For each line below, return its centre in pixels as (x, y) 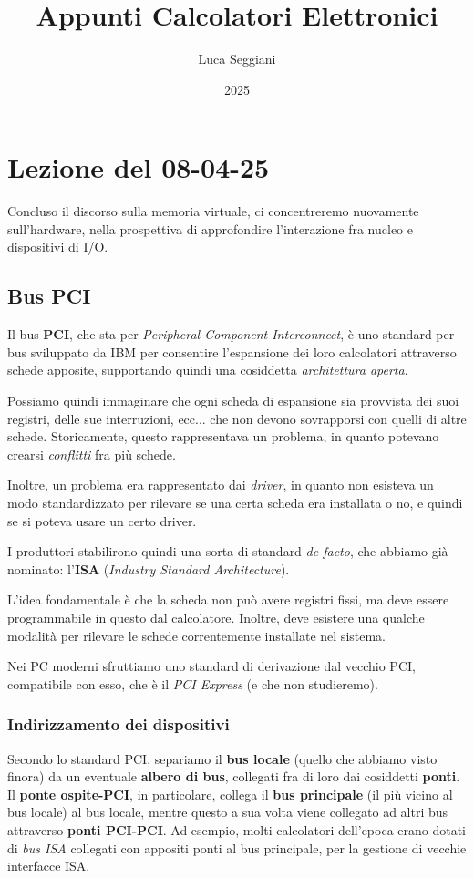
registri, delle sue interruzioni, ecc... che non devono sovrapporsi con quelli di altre (237, 418)
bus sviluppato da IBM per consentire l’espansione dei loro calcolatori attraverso (232, 351)
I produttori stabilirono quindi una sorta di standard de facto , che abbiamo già (228, 551)
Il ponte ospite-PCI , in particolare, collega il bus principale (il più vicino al (230, 794)
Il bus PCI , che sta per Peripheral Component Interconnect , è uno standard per (231, 334)
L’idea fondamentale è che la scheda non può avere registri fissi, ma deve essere (228, 599)
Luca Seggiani (237, 59)
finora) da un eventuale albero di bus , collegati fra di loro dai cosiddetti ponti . (234, 776)
